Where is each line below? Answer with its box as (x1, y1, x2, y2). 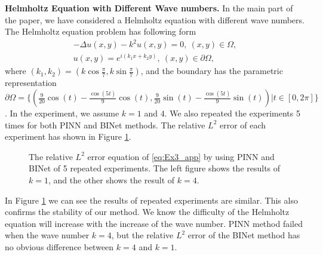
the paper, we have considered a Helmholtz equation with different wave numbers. (5, 13, 304, 26)
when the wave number (5, 229, 90, 241)
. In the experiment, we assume (5, 107, 119, 119)
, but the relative (111, 229, 174, 241)
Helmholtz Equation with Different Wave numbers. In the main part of (5, 2, 293, 14)
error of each (220, 118, 266, 131)
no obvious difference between (5, 240, 114, 253)
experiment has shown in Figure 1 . (5, 130, 131, 143)
